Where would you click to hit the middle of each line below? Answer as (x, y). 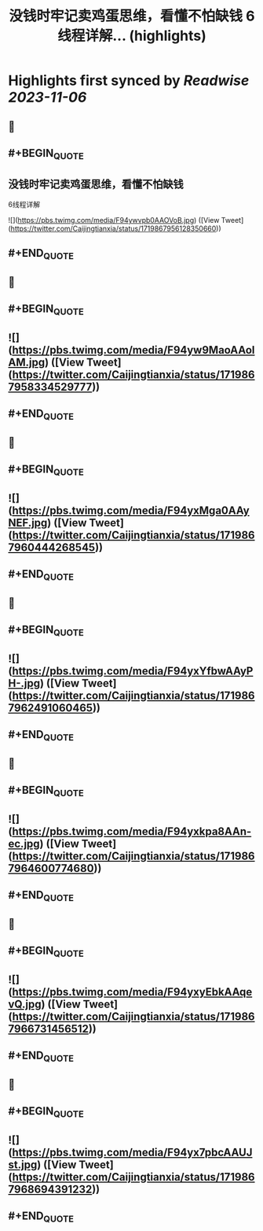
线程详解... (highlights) (132, 36)
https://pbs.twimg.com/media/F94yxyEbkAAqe (132, 992)
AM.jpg (27, 362)
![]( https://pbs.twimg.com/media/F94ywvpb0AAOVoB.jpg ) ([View (114, 220)
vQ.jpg (25, 1004)
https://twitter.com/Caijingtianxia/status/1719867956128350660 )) (116, 228)
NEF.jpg (28, 523)
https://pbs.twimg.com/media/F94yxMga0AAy (130, 510)
